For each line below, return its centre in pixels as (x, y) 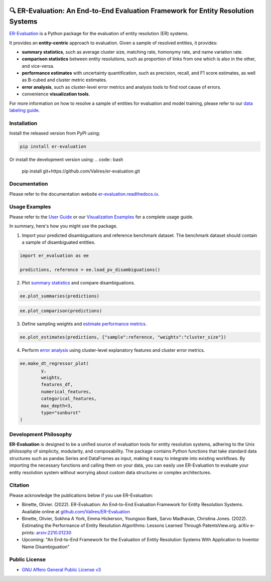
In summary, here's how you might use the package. (63, 226)
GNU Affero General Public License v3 (61, 569)
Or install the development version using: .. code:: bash (66, 160)
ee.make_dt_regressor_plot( (54, 364)
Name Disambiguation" (46, 546)
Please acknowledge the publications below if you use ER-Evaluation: (81, 495)
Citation (19, 485)
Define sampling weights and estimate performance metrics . (84, 324)
